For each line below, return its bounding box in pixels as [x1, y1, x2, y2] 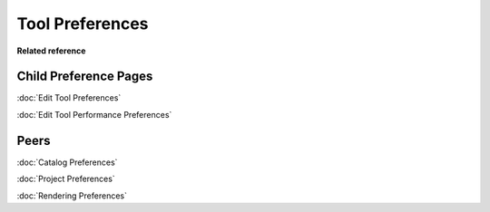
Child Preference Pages [16, 69, 153, 84]
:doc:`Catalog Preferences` [16, 157, 118, 168]
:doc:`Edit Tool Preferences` [16, 92, 122, 103]
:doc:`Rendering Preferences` [16, 190, 127, 201]
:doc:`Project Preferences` [16, 173, 115, 185]
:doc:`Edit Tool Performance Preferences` [16, 109, 172, 120]
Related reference [16, 45, 86, 56]
